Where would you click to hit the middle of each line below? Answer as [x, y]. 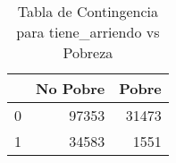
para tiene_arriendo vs [88, 32]
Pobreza [88, 52]
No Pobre [71, 88]
